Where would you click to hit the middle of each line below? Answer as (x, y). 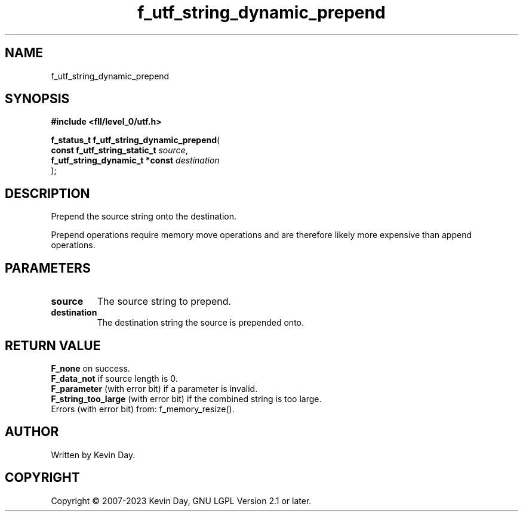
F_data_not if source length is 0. (114, 378)
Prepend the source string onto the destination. (144, 217)
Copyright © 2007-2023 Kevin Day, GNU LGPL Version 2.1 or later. (181, 500)
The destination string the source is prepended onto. (201, 323)
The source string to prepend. (164, 302)
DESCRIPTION (47, 193)
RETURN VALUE (53, 345)
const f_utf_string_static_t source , (119, 150)
